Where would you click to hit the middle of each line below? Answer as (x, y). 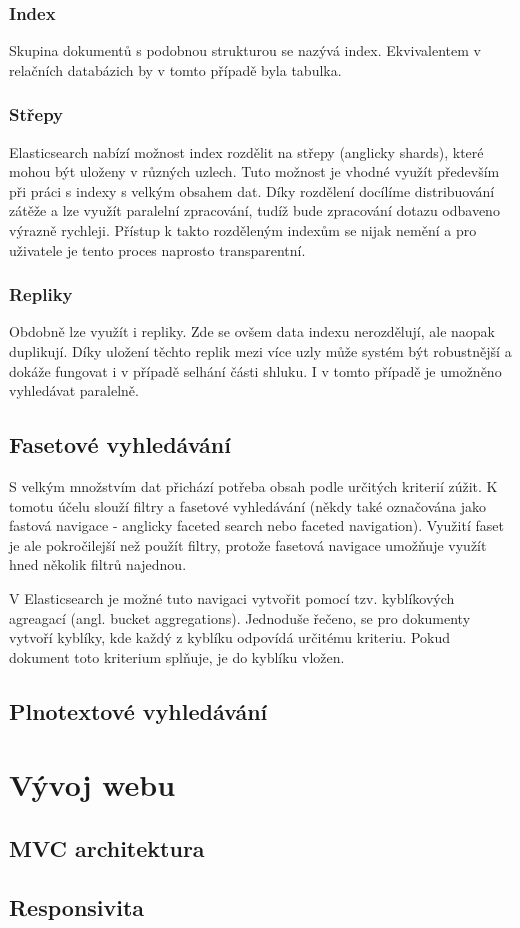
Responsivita (77, 906)
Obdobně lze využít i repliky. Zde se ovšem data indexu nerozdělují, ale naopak (252, 331)
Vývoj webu (92, 784)
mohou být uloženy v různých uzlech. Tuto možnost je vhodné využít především (254, 171)
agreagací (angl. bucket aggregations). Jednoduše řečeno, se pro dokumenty (240, 617)
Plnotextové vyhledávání (138, 710)
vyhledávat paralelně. (74, 390)
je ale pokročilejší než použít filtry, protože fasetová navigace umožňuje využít (248, 544)
